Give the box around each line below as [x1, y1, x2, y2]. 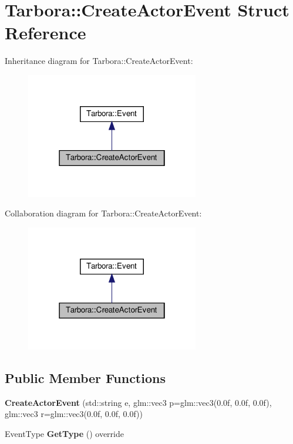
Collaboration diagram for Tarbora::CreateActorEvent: [5, 207, 202, 219]
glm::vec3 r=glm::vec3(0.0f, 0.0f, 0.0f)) [5, 408, 143, 420]
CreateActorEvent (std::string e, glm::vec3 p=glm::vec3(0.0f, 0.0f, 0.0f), [5, 396, 272, 408]
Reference [5, 21, 86, 45]
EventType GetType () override [5, 427, 124, 439]
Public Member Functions [5, 368, 166, 387]
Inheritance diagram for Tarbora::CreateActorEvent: [5, 55, 193, 67]
